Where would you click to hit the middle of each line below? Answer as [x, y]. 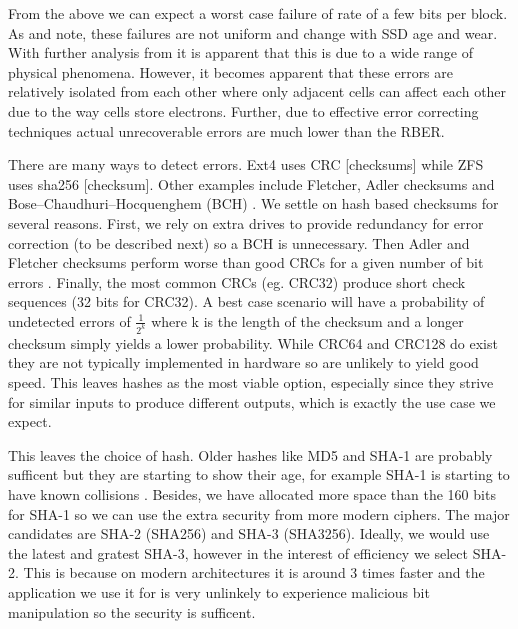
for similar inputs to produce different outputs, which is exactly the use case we [252, 401]
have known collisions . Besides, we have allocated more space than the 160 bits [252, 493]
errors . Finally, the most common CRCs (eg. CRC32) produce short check [237, 281]
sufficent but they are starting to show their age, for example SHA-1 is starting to [259, 474]
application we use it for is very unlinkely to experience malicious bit [219, 591]
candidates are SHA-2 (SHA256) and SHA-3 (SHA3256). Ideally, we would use [249, 533]
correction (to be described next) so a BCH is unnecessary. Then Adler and [239, 242]
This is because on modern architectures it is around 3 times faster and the [254, 572]
